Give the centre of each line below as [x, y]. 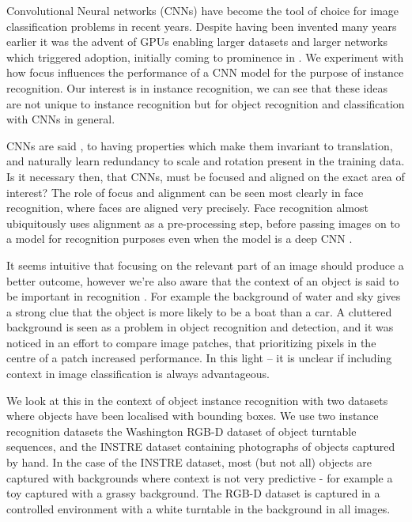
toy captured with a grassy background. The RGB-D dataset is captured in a [193, 493]
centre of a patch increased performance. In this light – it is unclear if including [199, 358]
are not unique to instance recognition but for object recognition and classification [206, 103]
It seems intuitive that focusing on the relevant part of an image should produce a [205, 265]
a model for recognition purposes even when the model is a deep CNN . [180, 238]
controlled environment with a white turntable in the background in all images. [198, 508]
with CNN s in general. [61, 119]
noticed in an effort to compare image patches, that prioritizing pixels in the [191, 342]
